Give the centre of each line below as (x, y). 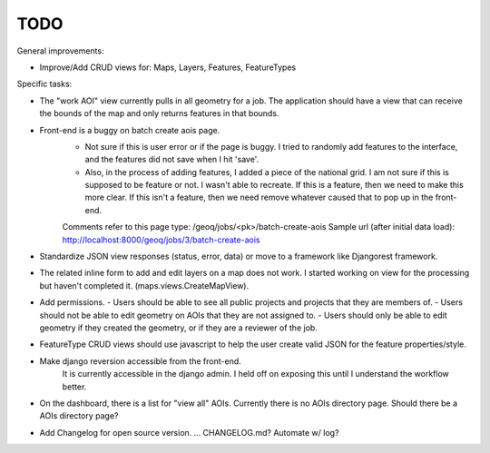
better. (74, 387)
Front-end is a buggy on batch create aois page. (130, 130)
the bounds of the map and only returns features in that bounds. (159, 113)
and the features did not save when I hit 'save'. (172, 160)
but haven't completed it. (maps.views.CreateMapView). (144, 285)
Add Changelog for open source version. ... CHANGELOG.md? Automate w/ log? (189, 432)
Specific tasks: (44, 84)
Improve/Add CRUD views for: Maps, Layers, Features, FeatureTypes (168, 67)
